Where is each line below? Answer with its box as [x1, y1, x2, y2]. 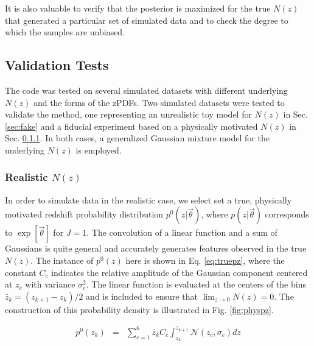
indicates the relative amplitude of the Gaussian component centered [51, 266, 308, 278]
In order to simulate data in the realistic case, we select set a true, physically [5, 193, 292, 206]
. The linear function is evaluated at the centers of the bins [86, 278, 306, 291]
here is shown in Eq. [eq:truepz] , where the [125, 253, 285, 266]
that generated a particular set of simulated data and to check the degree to [5, 13, 288, 26]
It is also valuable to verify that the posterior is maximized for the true [5, 2, 271, 14]
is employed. [75, 143, 122, 156]
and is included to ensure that [86, 289, 198, 302]
